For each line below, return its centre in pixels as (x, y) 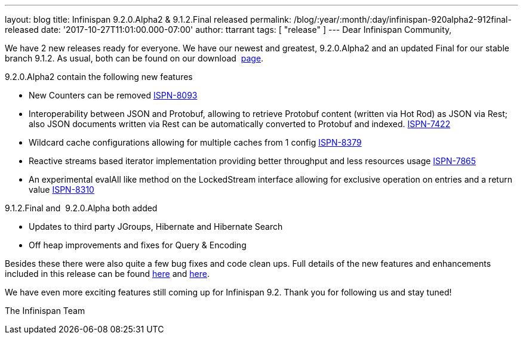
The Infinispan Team (45, 311)
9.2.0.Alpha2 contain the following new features (99, 77)
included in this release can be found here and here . (107, 274)
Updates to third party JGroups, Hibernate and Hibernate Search (156, 226)
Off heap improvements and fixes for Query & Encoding (138, 245)
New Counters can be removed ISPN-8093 (113, 95)
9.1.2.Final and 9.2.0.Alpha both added (81, 208)
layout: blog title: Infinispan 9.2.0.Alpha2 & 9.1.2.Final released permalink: (148, 19)
